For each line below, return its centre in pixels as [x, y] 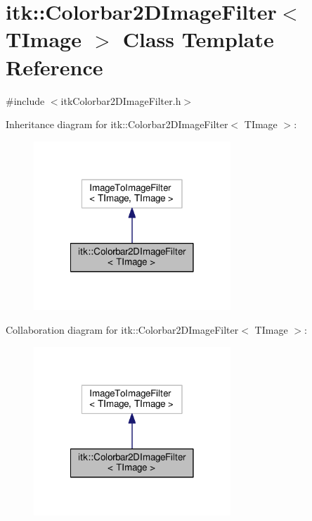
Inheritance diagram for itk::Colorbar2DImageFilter [117, 124]
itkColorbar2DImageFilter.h [121, 100]
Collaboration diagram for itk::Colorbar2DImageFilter [122, 329]
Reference [54, 67]
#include [25, 100]
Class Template [198, 39]
